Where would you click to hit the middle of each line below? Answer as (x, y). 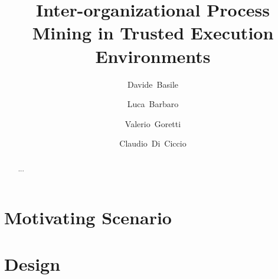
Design (32, 263)
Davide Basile (153, 84)
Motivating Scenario (88, 217)
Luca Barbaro (153, 104)
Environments (153, 56)
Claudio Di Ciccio (153, 143)
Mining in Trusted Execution (153, 33)
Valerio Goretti (153, 123)
